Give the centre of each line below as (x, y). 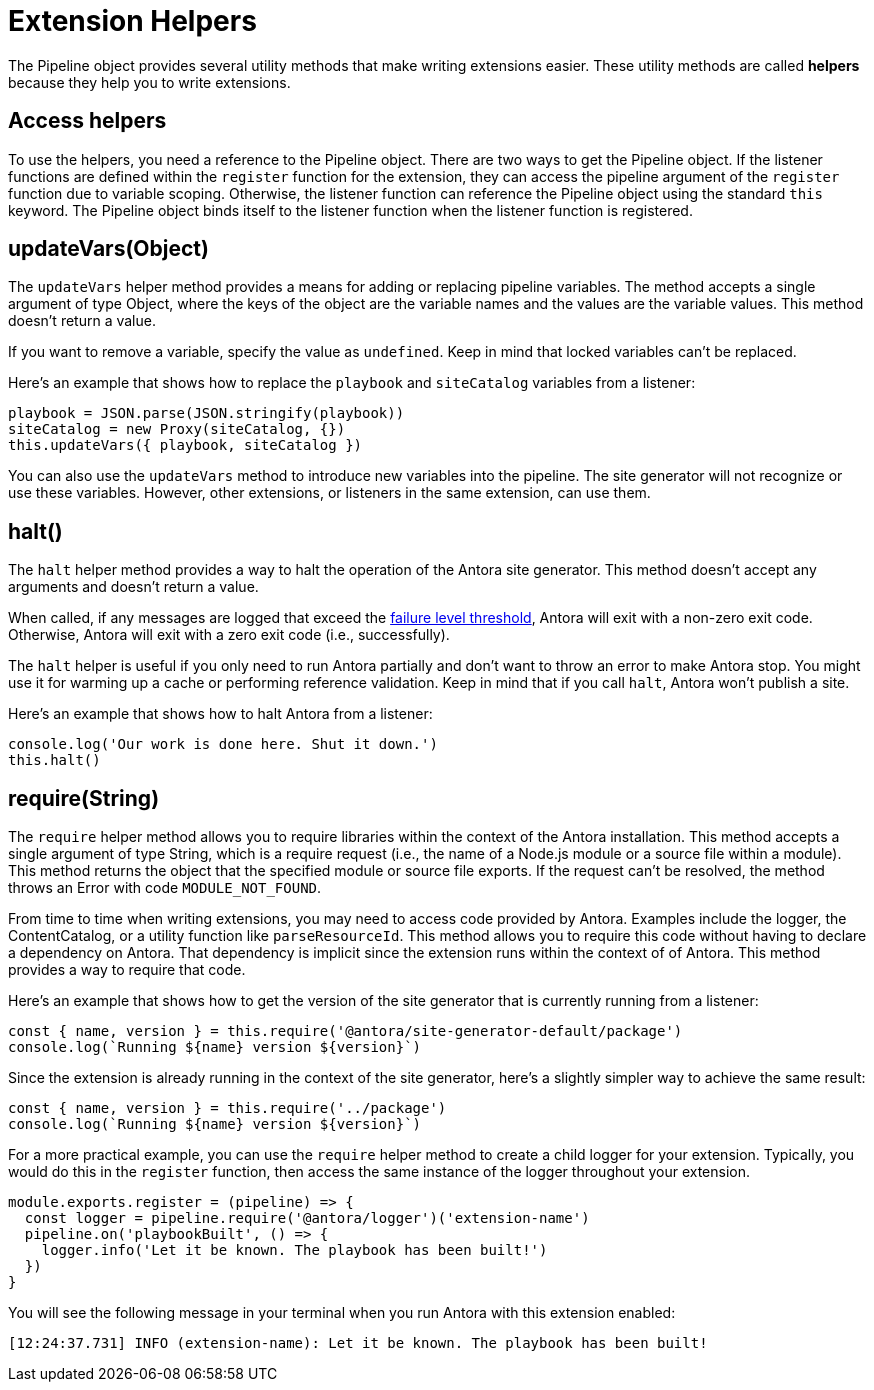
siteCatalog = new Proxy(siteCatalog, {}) (177, 429)
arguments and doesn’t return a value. (133, 587)
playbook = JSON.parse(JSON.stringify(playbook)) (206, 413)
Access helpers (87, 121)
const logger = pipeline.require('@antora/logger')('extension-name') (307, 1218)
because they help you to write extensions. (149, 82)
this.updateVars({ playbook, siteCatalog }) (185, 445)
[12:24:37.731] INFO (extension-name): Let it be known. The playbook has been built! (358, 1343)
